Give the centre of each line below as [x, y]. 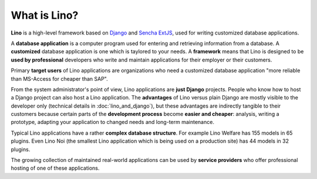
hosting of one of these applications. [55, 168]
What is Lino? [45, 15]
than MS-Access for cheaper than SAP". [59, 78]
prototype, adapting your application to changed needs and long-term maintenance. [112, 122]
